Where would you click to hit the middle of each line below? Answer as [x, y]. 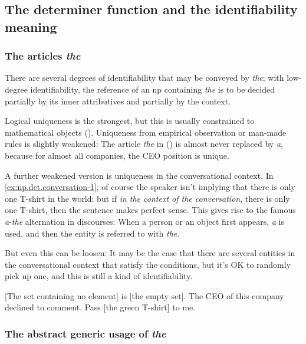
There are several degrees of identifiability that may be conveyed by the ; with [144, 78]
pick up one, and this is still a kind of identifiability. [99, 276]
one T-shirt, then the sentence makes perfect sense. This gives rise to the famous [150, 210]
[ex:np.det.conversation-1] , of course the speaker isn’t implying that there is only [150, 187]
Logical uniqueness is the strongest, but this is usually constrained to [130, 121]
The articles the [43, 56]
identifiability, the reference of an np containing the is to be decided [152, 89]
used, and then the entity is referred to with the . [92, 233]
